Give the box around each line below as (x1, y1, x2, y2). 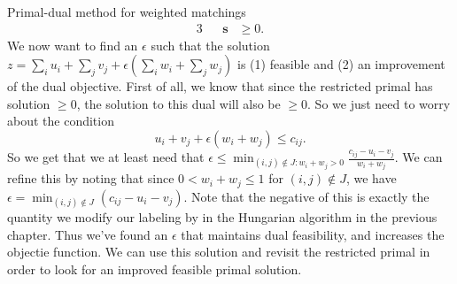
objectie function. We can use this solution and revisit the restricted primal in (7, 242, 430, 261)
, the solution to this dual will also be (76, 94, 281, 112)
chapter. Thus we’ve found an (7, 225, 168, 243)
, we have (345, 169, 397, 188)
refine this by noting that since (7, 169, 174, 188)
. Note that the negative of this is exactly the (183, 187, 430, 205)
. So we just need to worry (307, 94, 451, 112)
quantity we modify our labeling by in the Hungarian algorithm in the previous (7, 208, 438, 226)
